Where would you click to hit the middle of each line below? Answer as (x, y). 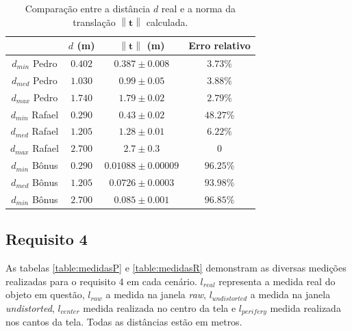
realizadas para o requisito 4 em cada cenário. (101, 281)
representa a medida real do (277, 281)
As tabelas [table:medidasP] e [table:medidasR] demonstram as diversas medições (176, 268)
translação (94, 22)
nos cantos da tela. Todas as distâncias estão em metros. (124, 322)
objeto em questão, (45, 294)
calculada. (167, 22)
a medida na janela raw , (156, 294)
